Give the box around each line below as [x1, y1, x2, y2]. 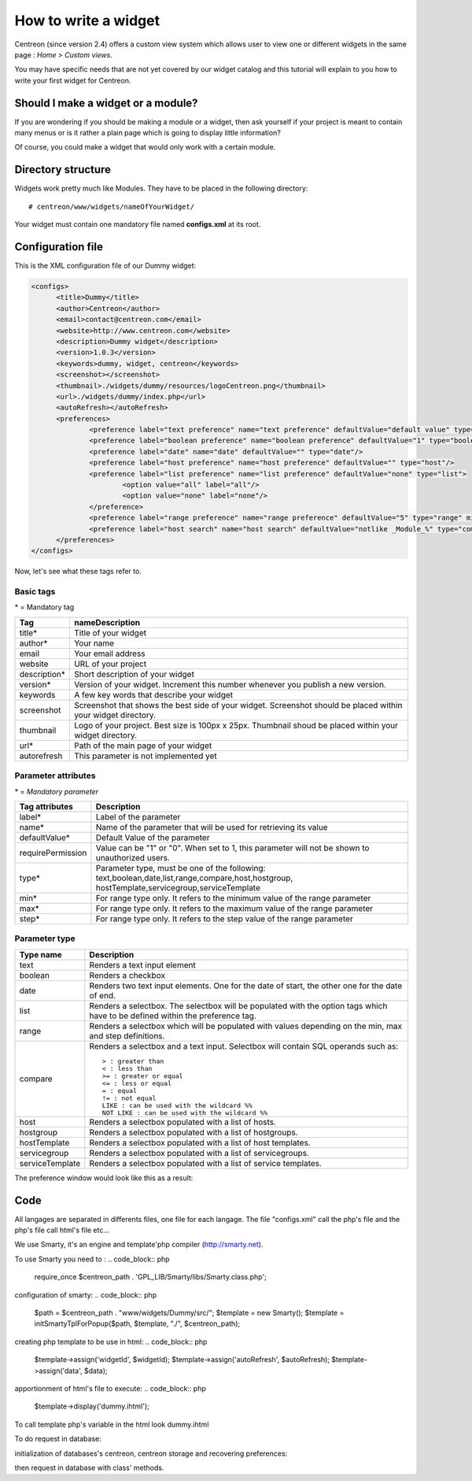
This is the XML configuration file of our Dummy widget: [14, 261, 197, 270]
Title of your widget [73, 627, 147, 638]
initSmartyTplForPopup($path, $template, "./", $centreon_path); [34, 1319, 240, 1328]
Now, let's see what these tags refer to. [14, 567, 142, 576]
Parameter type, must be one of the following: [95, 863, 266, 874]
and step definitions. [89, 1030, 165, 1041]
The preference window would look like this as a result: [14, 1173, 194, 1183]
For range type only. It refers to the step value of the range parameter [95, 913, 353, 924]
